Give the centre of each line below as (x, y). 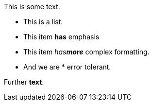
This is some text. (32, 7)
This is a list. (43, 22)
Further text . (24, 82)
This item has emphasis (61, 37)
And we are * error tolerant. (67, 67)
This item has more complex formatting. (86, 52)
